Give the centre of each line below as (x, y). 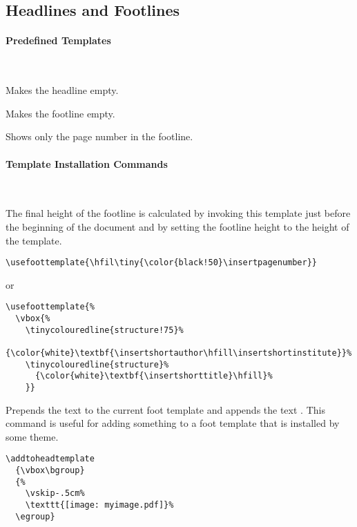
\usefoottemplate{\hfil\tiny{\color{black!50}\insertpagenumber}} (162, 263)
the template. (34, 240)
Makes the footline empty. (60, 113)
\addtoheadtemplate (50, 459)
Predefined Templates (58, 40)
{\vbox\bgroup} (50, 471)
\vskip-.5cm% (55, 494)
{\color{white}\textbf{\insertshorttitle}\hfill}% (154, 376)
